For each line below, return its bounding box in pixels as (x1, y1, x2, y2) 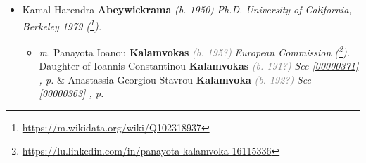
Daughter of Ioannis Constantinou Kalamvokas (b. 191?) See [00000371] (39, 58, 359, 73)
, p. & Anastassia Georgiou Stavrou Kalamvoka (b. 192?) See (39, 72, 311, 86)
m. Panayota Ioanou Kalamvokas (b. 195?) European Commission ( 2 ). (39, 42, 351, 59)
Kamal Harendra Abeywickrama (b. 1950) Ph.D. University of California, (22, 2, 352, 16)
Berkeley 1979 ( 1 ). (22, 16, 102, 33)
